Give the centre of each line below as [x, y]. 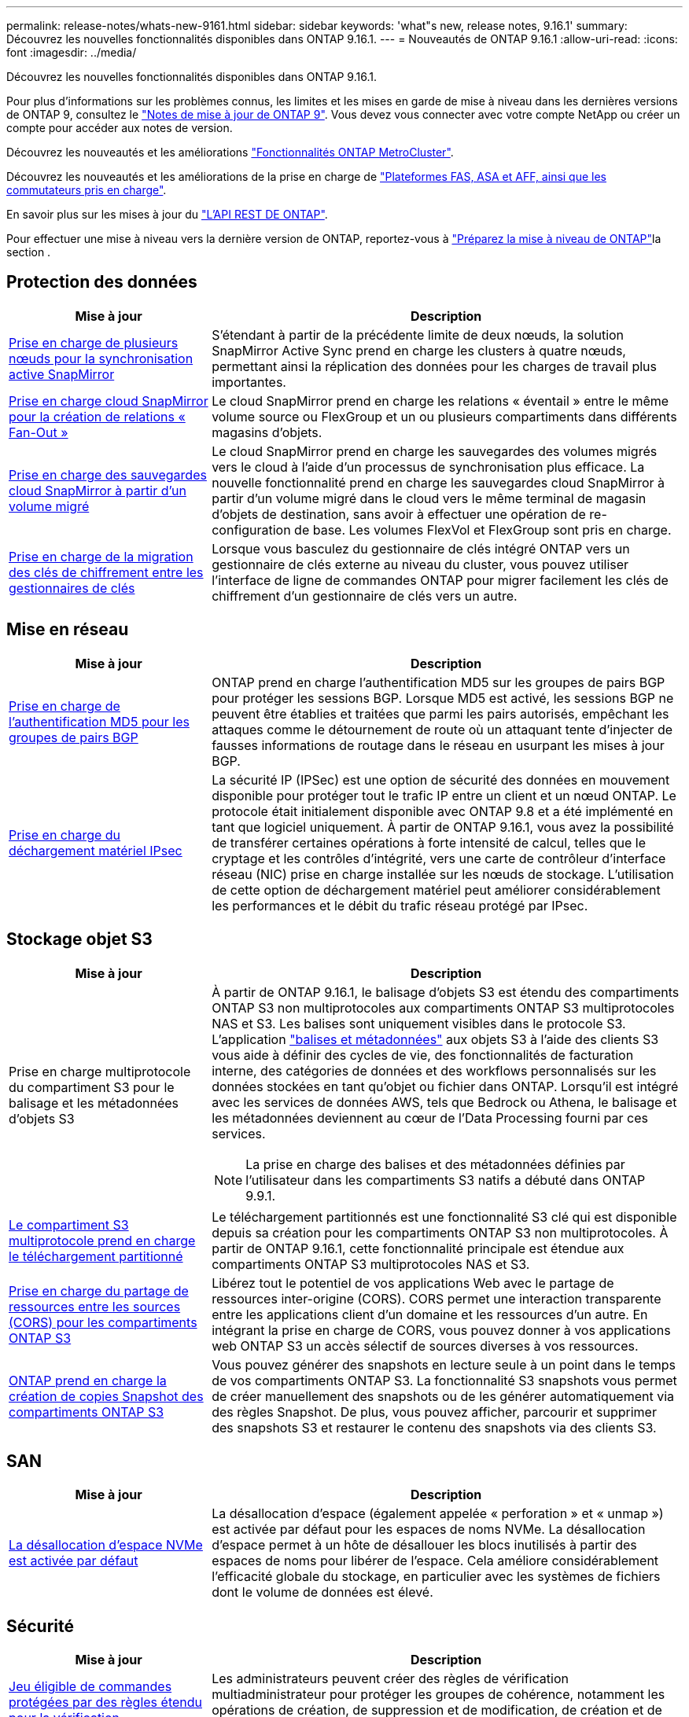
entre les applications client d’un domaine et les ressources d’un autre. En [430, 1314]
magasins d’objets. [267, 432]
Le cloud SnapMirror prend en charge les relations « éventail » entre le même [440, 401]
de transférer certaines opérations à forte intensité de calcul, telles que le [429, 842]
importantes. [249, 382]
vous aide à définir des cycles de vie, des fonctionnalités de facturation [423, 1055]
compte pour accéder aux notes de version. [120, 128]
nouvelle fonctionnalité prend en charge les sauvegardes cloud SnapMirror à [438, 482]
